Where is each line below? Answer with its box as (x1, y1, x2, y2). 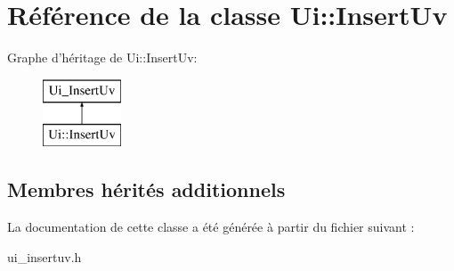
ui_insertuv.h (7, 247, 82, 266)
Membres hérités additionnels (7, 176, 286, 203)
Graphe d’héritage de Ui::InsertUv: (7, 48, 198, 67)
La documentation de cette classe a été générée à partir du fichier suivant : (7, 218, 415, 236)
